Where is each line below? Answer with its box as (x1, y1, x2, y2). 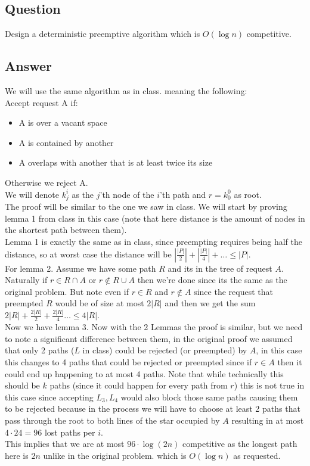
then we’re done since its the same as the (137, 274, 287, 286)
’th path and (160, 188, 206, 200)
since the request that (194, 285, 273, 297)
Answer (5, 57, 52, 75)
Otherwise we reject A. (5, 176, 88, 188)
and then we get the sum (165, 297, 256, 309)
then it (277, 355, 302, 368)
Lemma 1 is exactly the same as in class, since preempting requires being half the (5, 235, 302, 248)
